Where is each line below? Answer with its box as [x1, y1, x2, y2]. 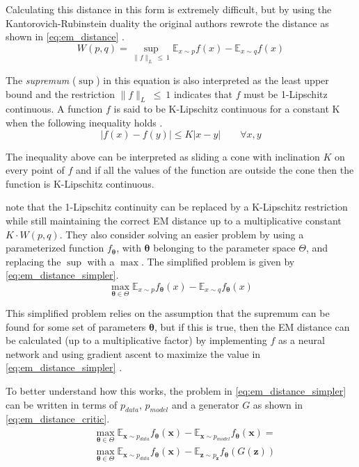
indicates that [173, 86, 232, 101]
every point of [6, 163, 65, 177]
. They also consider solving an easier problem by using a [59, 227, 304, 241]
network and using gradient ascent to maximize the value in [6, 346, 261, 361]
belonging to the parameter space [153, 240, 296, 255]
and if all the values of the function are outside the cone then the [76, 163, 354, 177]
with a [87, 254, 115, 268]
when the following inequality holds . [6, 115, 163, 129]
